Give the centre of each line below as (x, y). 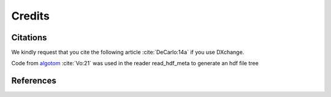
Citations (29, 38)
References (34, 81)
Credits (31, 16)
